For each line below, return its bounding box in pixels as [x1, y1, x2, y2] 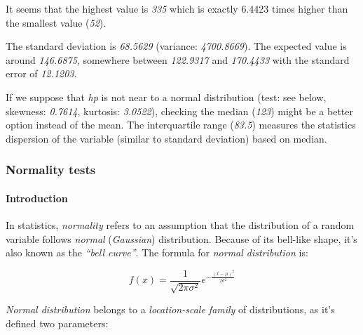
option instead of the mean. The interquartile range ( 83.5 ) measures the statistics [6, 117, 356, 132]
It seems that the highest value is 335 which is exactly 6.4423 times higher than [6, 1, 348, 15]
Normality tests [6, 161, 96, 178]
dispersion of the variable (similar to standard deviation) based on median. [6, 131, 327, 145]
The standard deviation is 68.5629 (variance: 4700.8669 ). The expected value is [6, 39, 347, 53]
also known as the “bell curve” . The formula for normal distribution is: [6, 245, 308, 260]
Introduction [6, 190, 68, 205]
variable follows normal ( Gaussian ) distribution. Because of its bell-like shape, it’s [6, 231, 357, 246]
